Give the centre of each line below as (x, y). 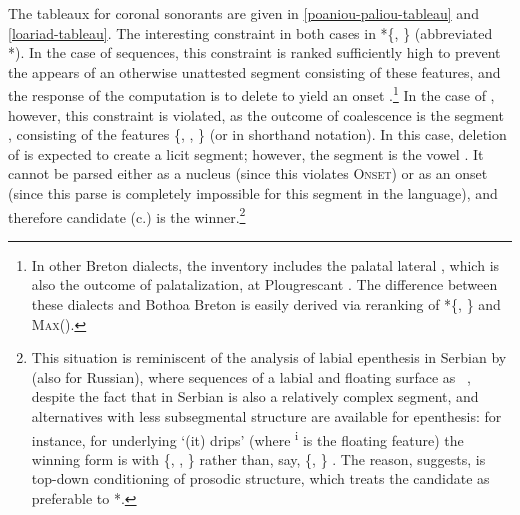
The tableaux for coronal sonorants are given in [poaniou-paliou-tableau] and (243, 13)
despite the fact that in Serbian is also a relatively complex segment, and (255, 396)
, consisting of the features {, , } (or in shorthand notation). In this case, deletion (257, 134)
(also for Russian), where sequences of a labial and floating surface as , (251, 376)
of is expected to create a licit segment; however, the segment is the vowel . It (246, 153)
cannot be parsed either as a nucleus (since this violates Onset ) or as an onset (248, 173)
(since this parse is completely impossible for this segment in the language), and (253, 193)
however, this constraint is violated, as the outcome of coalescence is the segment (256, 114)
